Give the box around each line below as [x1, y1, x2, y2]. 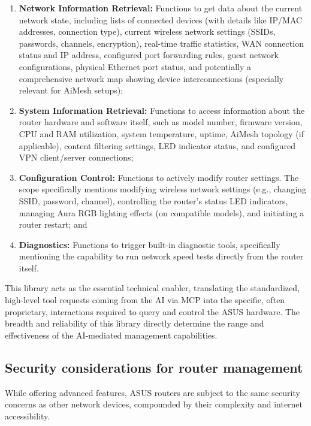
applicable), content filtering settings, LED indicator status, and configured [19, 139, 295, 152]
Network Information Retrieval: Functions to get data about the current [19, 2, 303, 14]
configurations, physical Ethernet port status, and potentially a [19, 60, 252, 72]
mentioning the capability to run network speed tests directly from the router [19, 250, 304, 262]
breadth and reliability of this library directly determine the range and [5, 317, 264, 330]
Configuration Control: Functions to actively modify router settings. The [19, 171, 299, 183]
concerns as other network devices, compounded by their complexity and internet [5, 398, 303, 410]
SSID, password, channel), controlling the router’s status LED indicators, [19, 194, 288, 207]
